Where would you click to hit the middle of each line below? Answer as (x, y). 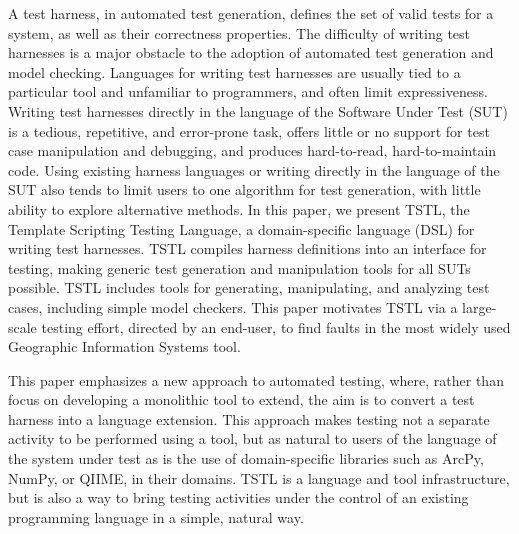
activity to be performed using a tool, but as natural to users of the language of (252, 438)
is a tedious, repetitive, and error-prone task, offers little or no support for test (249, 130)
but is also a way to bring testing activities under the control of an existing (238, 497)
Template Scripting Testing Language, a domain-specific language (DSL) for (241, 228)
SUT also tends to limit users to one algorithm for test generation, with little (244, 189)
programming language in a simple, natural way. (156, 516)
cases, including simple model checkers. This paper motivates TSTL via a (233, 306)
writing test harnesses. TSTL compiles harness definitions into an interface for (247, 248)
